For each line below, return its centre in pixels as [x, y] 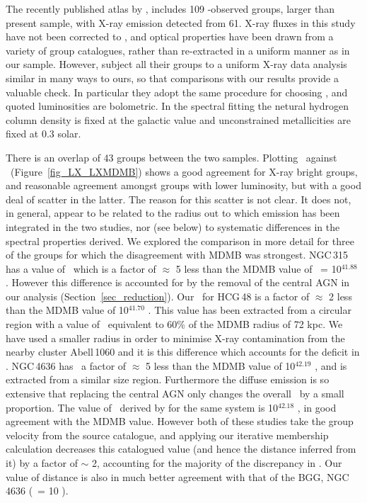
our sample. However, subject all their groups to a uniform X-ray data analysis [176, 64]
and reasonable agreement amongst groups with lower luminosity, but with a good [183, 185]
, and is [331, 365]
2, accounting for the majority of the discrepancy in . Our [217, 463]
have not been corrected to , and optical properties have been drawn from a [170, 36]
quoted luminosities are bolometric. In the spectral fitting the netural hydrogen [177, 106]
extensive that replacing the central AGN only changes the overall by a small [175, 394]
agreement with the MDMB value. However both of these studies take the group [180, 421]
